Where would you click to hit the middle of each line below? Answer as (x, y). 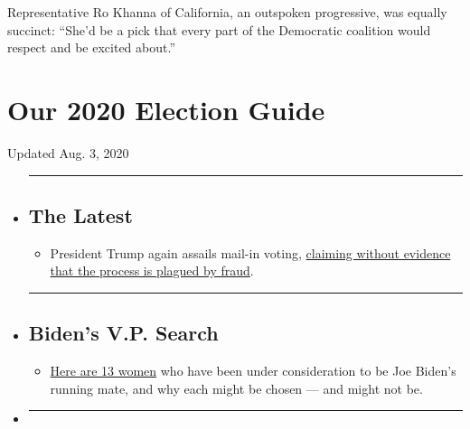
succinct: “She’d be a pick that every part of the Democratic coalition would (219, 29)
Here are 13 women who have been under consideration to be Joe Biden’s (253, 371)
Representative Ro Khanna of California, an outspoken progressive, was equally (227, 12)
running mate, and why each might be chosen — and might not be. (236, 388)
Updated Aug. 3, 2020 (68, 152)
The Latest (80, 214)
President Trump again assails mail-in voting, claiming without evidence (250, 252)
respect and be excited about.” (92, 47)
